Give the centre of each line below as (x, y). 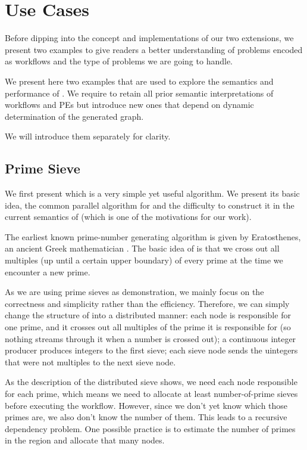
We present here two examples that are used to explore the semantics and (139, 81)
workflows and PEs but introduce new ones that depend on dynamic (129, 105)
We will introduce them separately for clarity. (88, 136)
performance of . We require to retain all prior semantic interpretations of (139, 93)
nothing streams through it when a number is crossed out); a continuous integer (151, 338)
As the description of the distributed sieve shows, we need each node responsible (151, 382)
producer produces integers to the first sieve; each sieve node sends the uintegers (151, 350)
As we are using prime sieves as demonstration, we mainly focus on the (134, 292)
